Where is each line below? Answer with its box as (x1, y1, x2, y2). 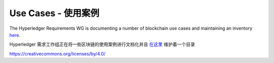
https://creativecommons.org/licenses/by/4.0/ (9, 50, 106, 56)
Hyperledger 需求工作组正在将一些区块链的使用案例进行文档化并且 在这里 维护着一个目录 (9, 41, 195, 47)
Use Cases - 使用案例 (9, 8, 99, 19)
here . (9, 32, 20, 38)
